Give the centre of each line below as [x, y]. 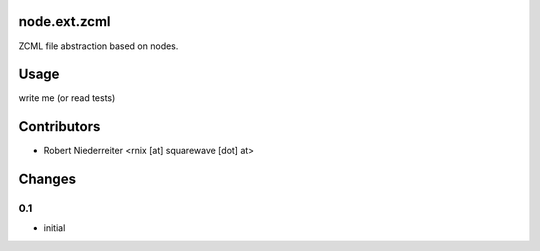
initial [54, 228]
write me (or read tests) [67, 98]
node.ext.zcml [64, 21]
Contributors [59, 126]
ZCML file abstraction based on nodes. [98, 46]
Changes [47, 179]
